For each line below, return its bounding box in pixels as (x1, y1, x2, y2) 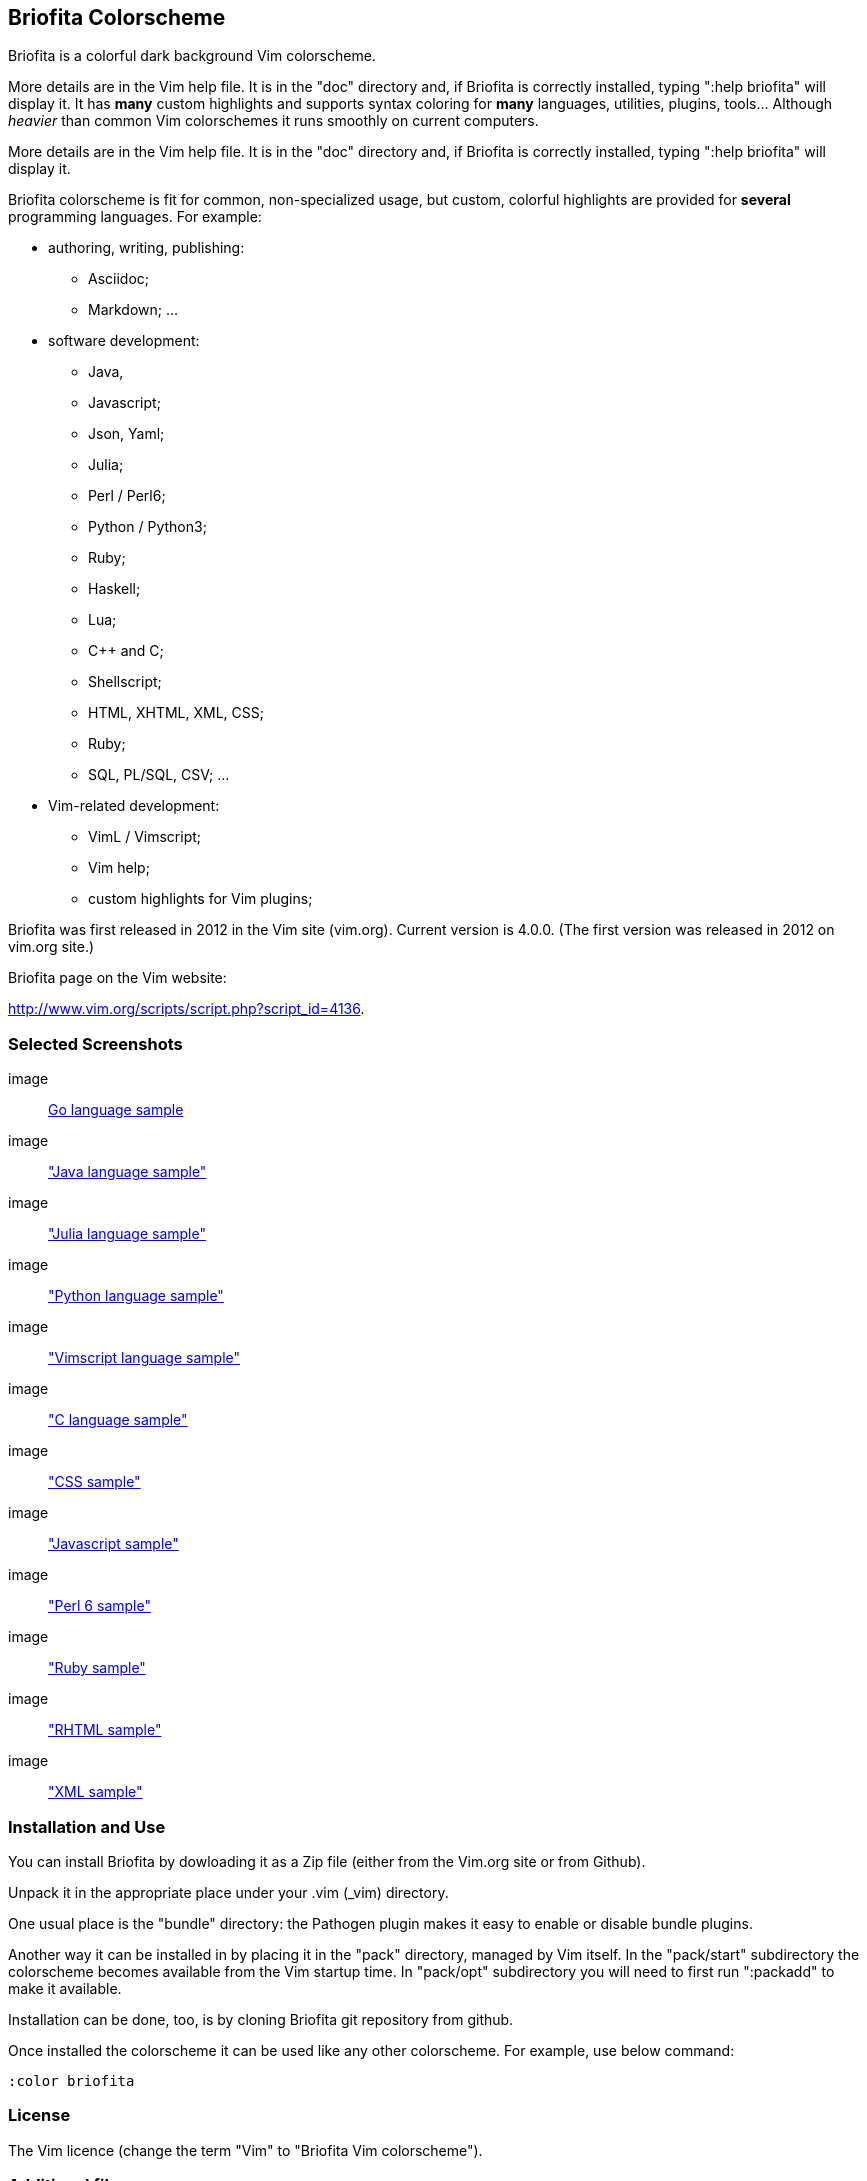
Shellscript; (88, 673, 162, 691)
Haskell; (88, 580, 141, 598)
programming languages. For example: (8, 208, 262, 226)
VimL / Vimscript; (88, 828, 202, 846)
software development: (48, 332, 200, 350)
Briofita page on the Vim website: (8, 969, 227, 987)
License (8, 2105, 71, 2126)
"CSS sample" (48, 1473, 141, 1491)
